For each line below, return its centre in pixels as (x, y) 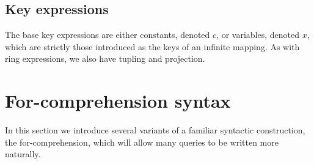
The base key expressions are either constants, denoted (108, 35)
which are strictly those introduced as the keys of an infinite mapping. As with (152, 46)
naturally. (23, 154)
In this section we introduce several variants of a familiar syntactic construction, (155, 130)
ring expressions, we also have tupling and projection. (105, 58)
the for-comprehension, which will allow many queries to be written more (142, 142)
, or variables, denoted (258, 35)
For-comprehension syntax (118, 101)
